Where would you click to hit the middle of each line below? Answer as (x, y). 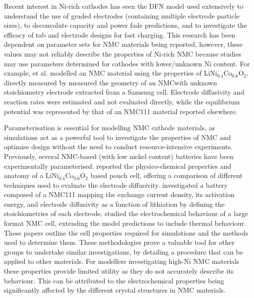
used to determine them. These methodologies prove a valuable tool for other (119, 242)
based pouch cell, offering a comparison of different (167, 175)
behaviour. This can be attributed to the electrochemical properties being (114, 280)
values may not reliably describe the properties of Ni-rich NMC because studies (123, 53)
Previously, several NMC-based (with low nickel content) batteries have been (119, 156)
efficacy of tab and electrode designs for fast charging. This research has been (120, 34)
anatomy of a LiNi (32, 175)
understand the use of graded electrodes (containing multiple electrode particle (122, 15)
